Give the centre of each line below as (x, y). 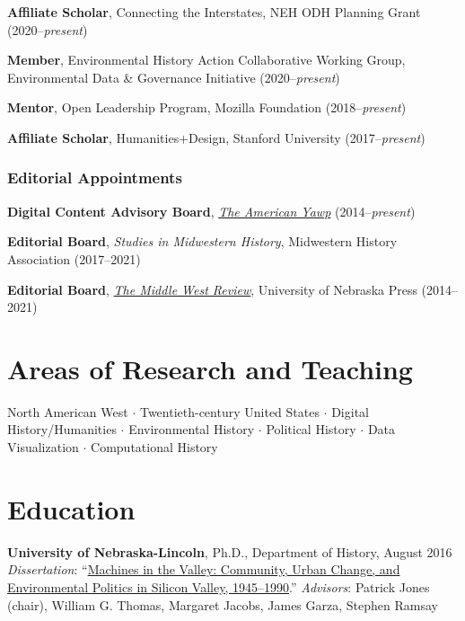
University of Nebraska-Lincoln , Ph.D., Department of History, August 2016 (230, 551)
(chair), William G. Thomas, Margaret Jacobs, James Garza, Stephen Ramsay (223, 604)
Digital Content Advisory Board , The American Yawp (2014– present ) (211, 211)
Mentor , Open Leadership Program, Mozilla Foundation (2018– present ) (207, 107)
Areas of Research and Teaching (210, 368)
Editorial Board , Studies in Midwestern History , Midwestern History (202, 241)
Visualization (43, 447)
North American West (68, 411)
